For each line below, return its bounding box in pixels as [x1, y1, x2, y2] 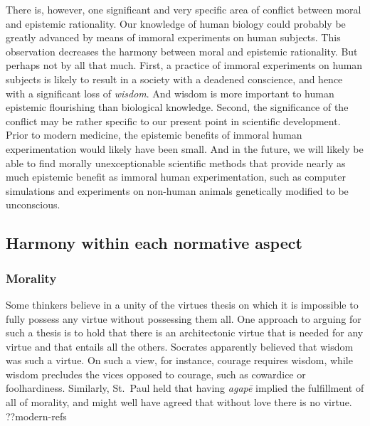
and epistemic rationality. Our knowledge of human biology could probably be [6, 16, 346, 31]
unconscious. [6, 197, 60, 212]
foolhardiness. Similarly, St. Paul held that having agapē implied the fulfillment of [6, 380, 364, 395]
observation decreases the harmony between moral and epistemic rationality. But [6, 43, 358, 58]
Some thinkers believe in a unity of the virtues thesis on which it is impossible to [6, 297, 359, 311]
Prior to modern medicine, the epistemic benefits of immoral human [6, 127, 302, 142]
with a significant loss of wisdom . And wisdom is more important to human [6, 85, 334, 100]
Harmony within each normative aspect [6, 232, 302, 254]
